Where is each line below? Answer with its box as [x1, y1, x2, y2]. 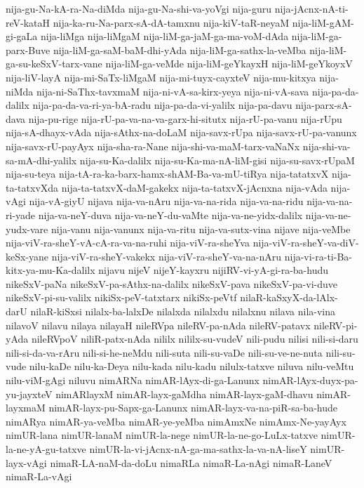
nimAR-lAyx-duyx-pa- [262, 373, 358, 388]
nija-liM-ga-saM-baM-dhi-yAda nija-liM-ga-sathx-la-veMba [53, 42, 306, 57]
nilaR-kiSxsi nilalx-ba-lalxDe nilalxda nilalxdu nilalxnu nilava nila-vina [30, 304, 336, 319]
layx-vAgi [6, 455, 47, 470]
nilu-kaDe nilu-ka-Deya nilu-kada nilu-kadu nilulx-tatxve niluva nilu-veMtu [29, 359, 354, 374]
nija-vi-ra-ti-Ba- [284, 249, 353, 263]
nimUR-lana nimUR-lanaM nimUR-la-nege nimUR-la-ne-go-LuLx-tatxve [6, 428, 318, 442]
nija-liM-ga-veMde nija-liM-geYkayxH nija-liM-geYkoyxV [105, 56, 353, 71]
